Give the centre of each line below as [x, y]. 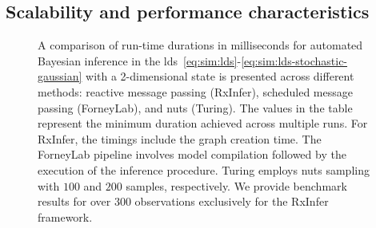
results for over [74, 201]
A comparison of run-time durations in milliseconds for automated [200, 45]
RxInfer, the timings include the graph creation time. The [180, 138]
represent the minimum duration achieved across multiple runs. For [203, 123]
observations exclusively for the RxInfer [232, 201]
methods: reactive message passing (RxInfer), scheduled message [195, 91]
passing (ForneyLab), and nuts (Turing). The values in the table [195, 107]
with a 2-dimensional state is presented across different [220, 76]
